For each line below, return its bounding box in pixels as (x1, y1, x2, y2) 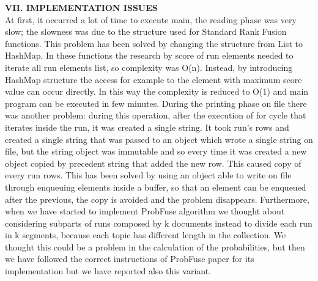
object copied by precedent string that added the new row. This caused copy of (5, 156, 301, 169)
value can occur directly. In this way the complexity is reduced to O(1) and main (5, 85, 309, 98)
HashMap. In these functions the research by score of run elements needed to (5, 49, 294, 62)
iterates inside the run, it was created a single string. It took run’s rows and (5, 120, 289, 133)
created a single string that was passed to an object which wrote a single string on (5, 133, 313, 145)
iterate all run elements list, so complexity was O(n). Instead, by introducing (5, 60, 293, 73)
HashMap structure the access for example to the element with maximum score (5, 73, 302, 86)
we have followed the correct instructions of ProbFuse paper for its (5, 252, 254, 265)
